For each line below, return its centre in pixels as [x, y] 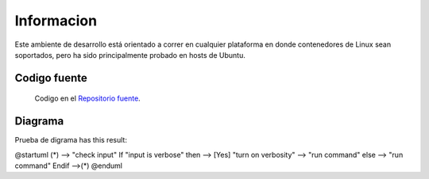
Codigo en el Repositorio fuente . [87, 98]
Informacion [56, 21]
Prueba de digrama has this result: [71, 140]
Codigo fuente [51, 78]
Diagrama [39, 122]
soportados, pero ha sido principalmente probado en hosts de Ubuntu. [130, 55]
